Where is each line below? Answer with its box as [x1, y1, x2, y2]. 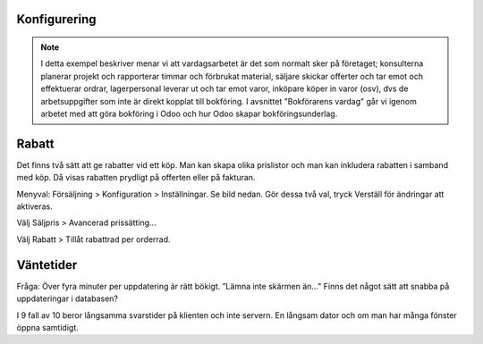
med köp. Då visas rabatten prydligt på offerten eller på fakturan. [16, 172, 256, 183]
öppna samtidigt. [16, 322, 80, 332]
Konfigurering [16, 12, 97, 27]
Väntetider [16, 257, 78, 273]
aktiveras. [16, 201, 53, 212]
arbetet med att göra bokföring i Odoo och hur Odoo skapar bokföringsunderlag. [40, 108, 338, 119]
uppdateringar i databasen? [16, 293, 119, 304]
